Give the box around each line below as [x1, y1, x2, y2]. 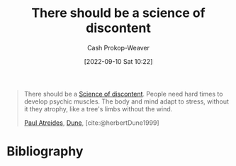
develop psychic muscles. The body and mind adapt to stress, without [23, 97, 230, 106]
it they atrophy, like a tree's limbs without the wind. [23, 104, 173, 113]
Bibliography [6, 143, 84, 160]
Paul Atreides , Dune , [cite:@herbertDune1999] [23, 118, 160, 127]
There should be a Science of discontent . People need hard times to [23, 89, 223, 98]
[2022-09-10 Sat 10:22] [84, 57, 153, 65]
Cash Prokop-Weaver [86, 43, 150, 52]
